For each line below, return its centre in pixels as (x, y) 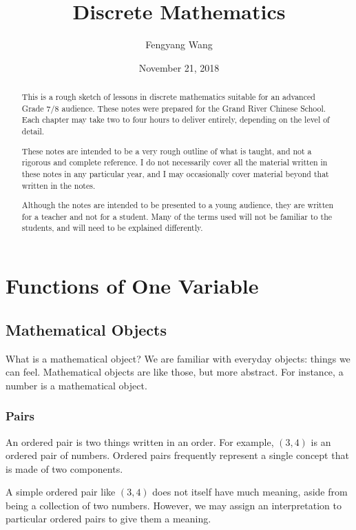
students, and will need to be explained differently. (112, 228)
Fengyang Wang (179, 44)
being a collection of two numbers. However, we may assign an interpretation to (174, 505)
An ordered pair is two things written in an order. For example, (140, 441)
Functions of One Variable (132, 286)
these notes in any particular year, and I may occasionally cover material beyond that (175, 173)
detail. (33, 131)
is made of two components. (64, 468)
